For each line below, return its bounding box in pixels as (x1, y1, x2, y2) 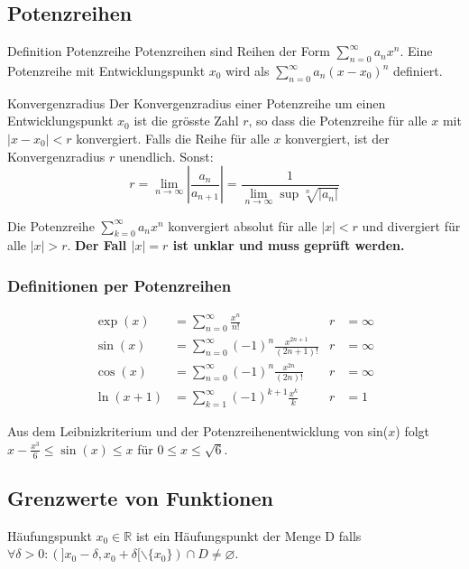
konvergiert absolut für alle (168, 216, 317, 235)
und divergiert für (362, 216, 461, 235)
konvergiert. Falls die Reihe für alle (76, 128, 270, 147)
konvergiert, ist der (285, 128, 390, 147)
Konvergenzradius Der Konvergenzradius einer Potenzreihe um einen (7, 93, 386, 112)
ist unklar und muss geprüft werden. (172, 236, 405, 255)
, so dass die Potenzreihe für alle (248, 111, 428, 130)
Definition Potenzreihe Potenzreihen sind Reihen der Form (7, 42, 330, 61)
